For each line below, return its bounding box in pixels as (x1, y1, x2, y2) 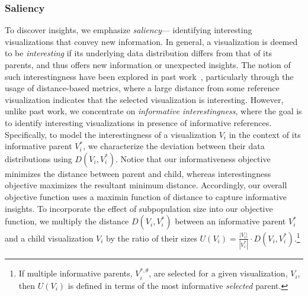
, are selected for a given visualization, (149, 267, 288, 279)
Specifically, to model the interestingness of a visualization (5, 128, 216, 140)
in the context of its (229, 128, 301, 140)
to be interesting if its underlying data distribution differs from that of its (5, 47, 272, 59)
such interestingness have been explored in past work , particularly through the (5, 70, 294, 82)
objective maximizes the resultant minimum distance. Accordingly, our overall (5, 179, 287, 191)
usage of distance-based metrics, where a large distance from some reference (5, 82, 280, 94)
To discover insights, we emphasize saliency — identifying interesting (5, 24, 252, 36)
